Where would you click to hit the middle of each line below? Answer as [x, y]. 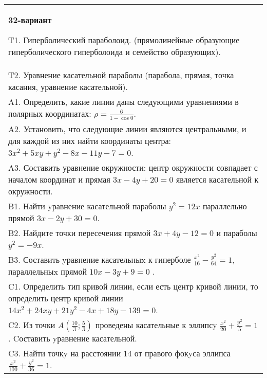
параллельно [225, 206]
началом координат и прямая [59, 179]
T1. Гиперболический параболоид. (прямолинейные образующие [124, 40]
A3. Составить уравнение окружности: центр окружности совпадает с [133, 167]
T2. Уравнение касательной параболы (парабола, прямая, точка [121, 75]
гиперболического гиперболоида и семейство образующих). [115, 52]
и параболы [237, 232]
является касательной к [217, 179]
